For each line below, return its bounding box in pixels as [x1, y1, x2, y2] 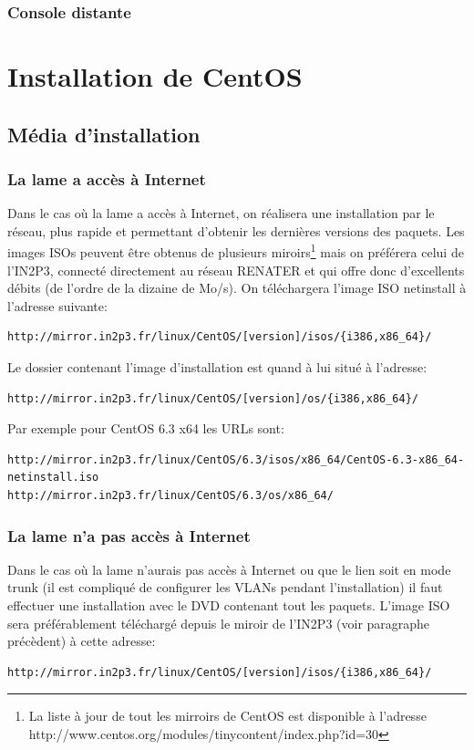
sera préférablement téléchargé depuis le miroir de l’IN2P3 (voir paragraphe [7, 613, 430, 632]
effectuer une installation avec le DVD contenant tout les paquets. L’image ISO [7, 596, 450, 614]
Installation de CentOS [7, 57, 303, 95]
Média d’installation [7, 120, 201, 148]
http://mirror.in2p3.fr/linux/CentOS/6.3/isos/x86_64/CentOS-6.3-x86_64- [7, 453, 465, 466]
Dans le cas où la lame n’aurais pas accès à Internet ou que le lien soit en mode [7, 559, 451, 578]
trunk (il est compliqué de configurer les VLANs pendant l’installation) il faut [7, 578, 443, 597]
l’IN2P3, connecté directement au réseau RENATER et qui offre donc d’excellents [7, 260, 465, 279]
